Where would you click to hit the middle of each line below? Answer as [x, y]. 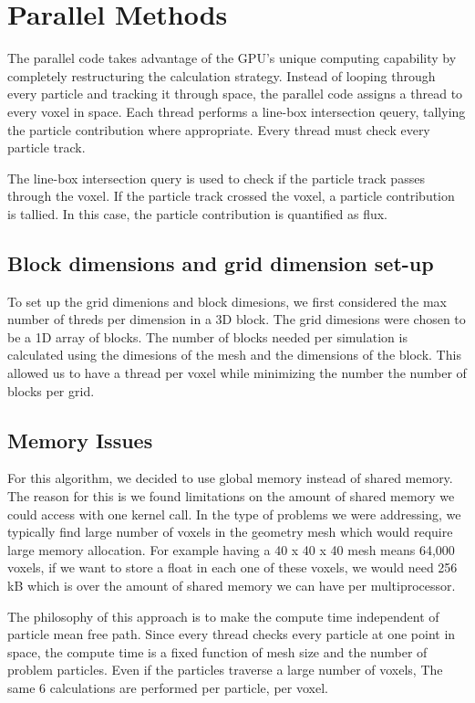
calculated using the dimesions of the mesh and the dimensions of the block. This [234, 355]
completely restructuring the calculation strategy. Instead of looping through [222, 75]
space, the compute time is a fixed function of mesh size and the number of [217, 651]
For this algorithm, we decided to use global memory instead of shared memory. [230, 478]
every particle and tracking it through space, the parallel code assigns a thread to [235, 94]
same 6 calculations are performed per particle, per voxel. [168, 687]
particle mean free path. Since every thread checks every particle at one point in [232, 634]
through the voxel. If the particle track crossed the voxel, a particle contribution [231, 196]
